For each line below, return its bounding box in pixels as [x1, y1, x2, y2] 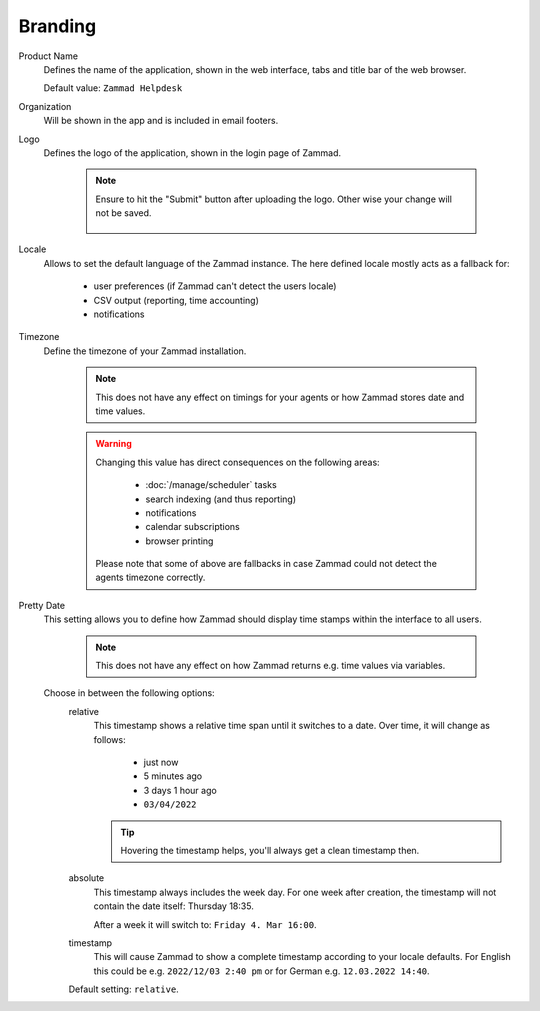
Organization [18, 100, 72, 112]
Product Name [18, 50, 79, 62]
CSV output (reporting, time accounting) [93, 294, 260, 306]
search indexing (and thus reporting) [145, 493, 297, 505]
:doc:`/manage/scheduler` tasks [145, 479, 277, 491]
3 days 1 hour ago [143, 784, 217, 796]
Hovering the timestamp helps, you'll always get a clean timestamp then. [120, 844, 420, 856]
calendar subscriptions [145, 521, 240, 533]
